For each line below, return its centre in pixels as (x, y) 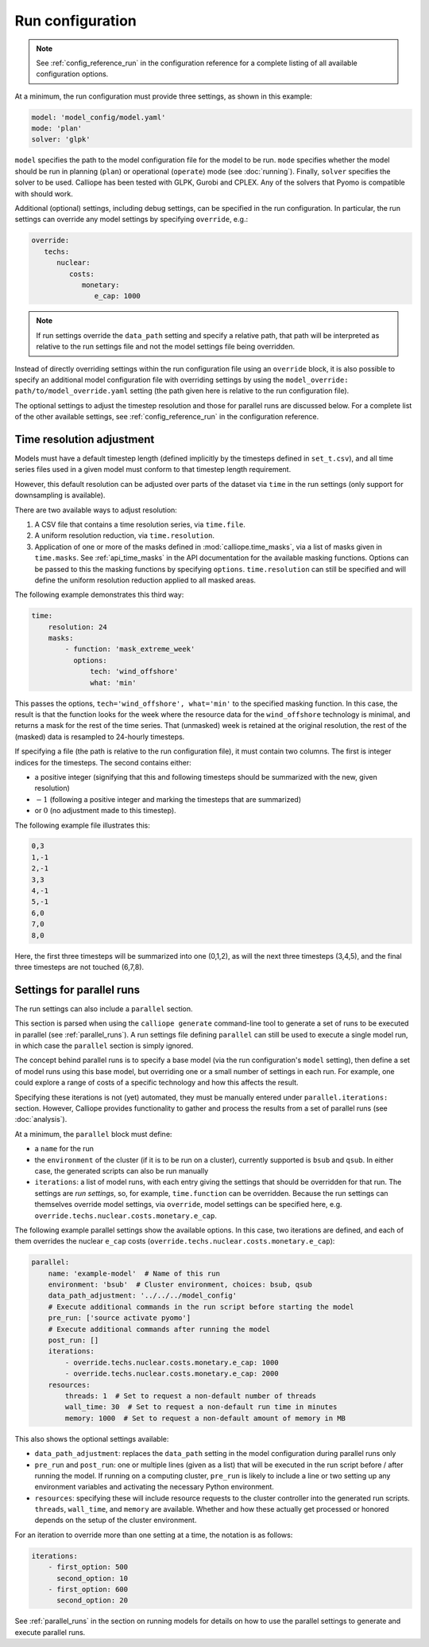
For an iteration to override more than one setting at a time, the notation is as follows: (154, 1535)
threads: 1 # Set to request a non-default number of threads (191, 1396)
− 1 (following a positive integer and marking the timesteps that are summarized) (169, 799)
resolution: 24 (77, 627)
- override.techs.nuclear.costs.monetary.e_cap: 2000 (172, 1374)
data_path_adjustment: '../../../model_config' (143, 1296)
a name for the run (64, 1149)
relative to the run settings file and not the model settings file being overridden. (166, 347)
